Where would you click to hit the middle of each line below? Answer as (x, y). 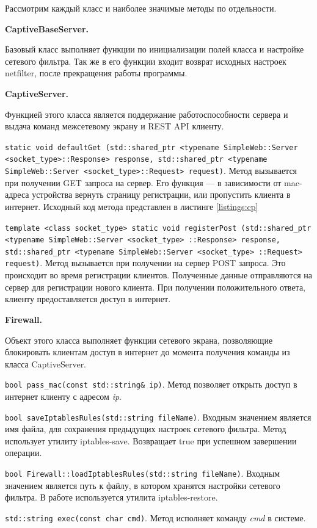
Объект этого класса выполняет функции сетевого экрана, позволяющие (139, 340)
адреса (17, 194)
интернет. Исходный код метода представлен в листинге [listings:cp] (132, 206)
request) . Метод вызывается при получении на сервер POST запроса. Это (145, 263)
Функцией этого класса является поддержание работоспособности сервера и (147, 114)
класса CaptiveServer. (46, 363)
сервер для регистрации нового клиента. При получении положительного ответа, (155, 287)
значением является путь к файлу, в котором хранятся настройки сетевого (143, 485)
